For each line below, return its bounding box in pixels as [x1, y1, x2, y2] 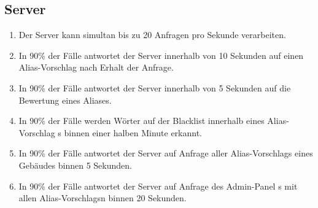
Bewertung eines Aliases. [18, 93, 112, 106]
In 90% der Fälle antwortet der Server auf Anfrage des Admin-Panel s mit [18, 179, 298, 192]
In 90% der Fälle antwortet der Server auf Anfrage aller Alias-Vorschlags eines [18, 147, 313, 160]
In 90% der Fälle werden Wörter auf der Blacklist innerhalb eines [18, 114, 265, 127]
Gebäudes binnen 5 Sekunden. [18, 158, 132, 171]
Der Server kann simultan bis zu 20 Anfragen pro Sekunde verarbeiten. [18, 28, 286, 41]
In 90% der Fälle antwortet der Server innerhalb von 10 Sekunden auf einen [18, 48, 304, 61]
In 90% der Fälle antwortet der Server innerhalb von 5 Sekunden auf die [18, 81, 291, 94]
